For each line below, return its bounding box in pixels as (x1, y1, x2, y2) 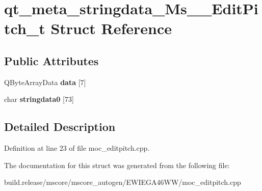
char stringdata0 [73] (4, 94, 74, 104)
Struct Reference (50, 18, 172, 39)
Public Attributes (4, 52, 99, 68)
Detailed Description (4, 119, 116, 134)
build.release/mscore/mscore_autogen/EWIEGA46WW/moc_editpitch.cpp (4, 177, 241, 187)
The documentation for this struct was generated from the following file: (4, 159, 230, 170)
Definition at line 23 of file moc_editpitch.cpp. (4, 143, 150, 153)
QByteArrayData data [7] (4, 76, 86, 87)
